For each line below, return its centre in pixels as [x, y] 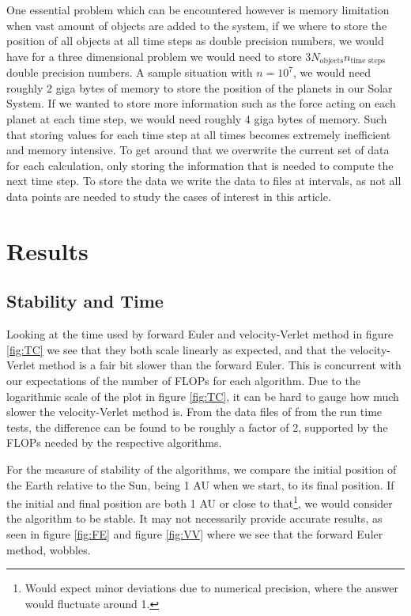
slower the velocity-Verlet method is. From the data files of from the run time [194, 412]
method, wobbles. [49, 549]
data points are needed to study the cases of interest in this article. [169, 196]
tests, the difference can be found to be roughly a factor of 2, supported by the [197, 427]
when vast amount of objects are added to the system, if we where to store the [197, 25]
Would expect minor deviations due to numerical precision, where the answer [211, 588]
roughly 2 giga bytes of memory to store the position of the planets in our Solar [200, 87]
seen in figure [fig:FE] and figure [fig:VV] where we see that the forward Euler [195, 533]
